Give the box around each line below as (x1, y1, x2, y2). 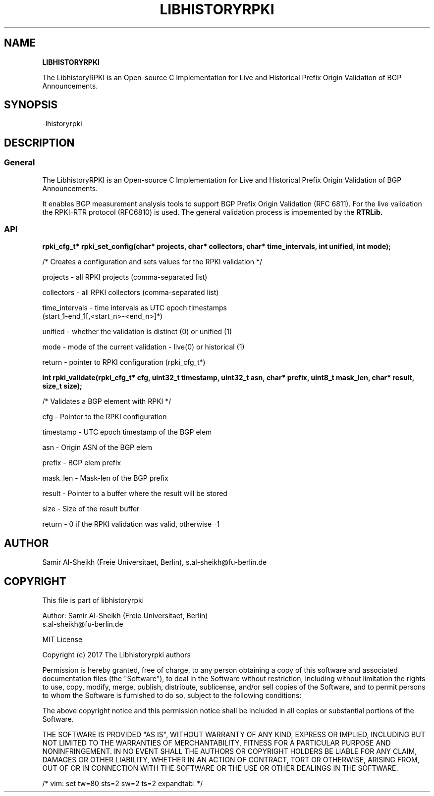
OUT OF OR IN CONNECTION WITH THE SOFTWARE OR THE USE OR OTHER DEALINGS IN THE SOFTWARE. (42, 764, 398, 773)
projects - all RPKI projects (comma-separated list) (42, 273, 208, 282)
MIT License (42, 635, 83, 644)
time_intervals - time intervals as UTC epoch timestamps (42, 303, 227, 312)
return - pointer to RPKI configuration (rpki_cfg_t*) (42, 358, 206, 367)
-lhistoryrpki (42, 119, 82, 128)
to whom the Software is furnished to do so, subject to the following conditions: (42, 691, 302, 700)
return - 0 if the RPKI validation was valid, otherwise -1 (42, 520, 220, 529)
